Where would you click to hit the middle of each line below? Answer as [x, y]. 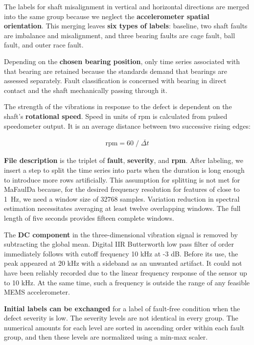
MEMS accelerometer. [37, 292]
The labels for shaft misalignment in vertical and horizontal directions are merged [127, 6]
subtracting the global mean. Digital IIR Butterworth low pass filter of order [119, 244]
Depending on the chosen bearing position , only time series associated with [122, 61]
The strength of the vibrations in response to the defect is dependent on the [118, 106]
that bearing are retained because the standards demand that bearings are [115, 71]
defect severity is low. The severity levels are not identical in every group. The [121, 318]
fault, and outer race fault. [44, 45]
